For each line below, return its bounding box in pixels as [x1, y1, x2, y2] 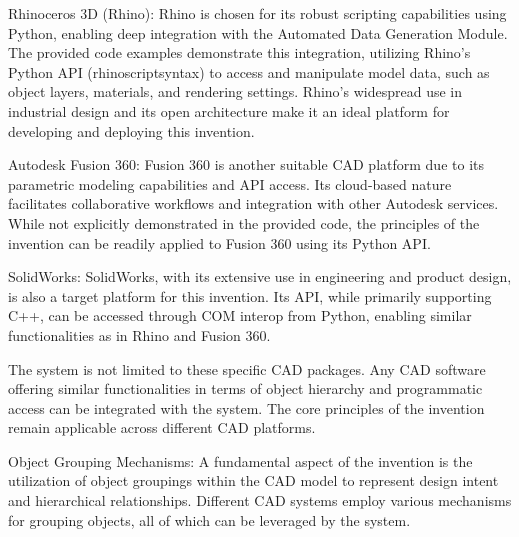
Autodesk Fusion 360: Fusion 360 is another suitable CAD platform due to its [8, 154, 484, 175]
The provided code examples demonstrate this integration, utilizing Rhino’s [8, 42, 471, 63]
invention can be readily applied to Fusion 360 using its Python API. [8, 232, 431, 253]
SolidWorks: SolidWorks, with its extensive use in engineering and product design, [8, 266, 512, 287]
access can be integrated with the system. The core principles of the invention [8, 397, 485, 418]
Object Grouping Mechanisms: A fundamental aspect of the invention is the [8, 450, 473, 471]
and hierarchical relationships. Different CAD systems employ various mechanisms [8, 490, 512, 511]
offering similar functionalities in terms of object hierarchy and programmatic [8, 378, 483, 399]
